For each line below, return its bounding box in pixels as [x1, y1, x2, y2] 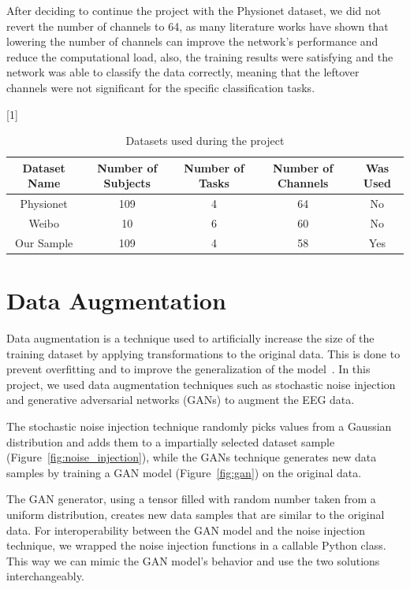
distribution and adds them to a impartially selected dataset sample [6, 433, 335, 450]
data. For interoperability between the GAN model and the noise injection [6, 521, 366, 538]
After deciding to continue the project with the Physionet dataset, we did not [6, 2, 382, 18]
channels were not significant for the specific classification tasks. [6, 79, 315, 95]
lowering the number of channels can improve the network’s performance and [6, 33, 378, 50]
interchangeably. [6, 568, 84, 584]
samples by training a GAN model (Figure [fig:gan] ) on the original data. [6, 464, 362, 480]
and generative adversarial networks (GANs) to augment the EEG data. [6, 391, 355, 408]
